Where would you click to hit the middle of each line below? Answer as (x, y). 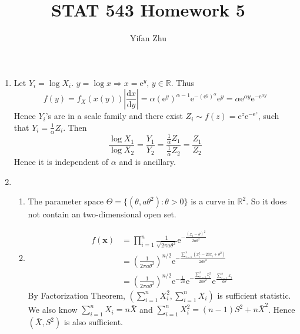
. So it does (266, 201)
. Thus (183, 82)
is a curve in (213, 201)
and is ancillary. (147, 162)
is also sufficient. (93, 322)
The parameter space (66, 201)
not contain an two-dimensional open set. (102, 214)
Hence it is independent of (61, 162)
